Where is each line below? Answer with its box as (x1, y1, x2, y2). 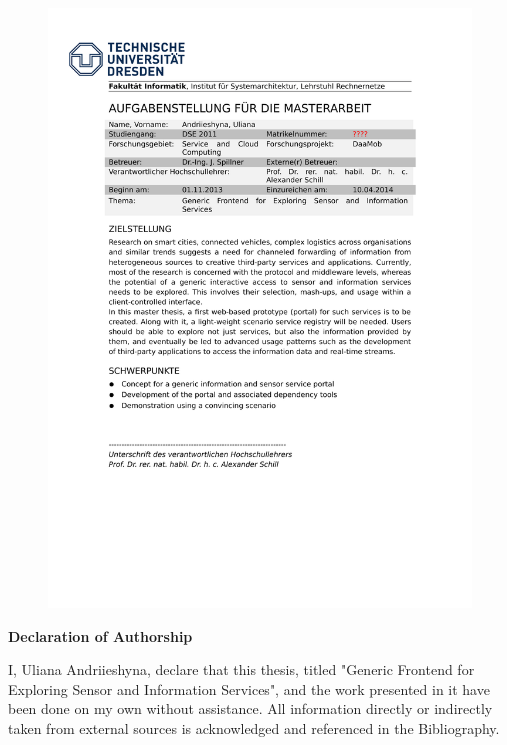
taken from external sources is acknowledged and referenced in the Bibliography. (8, 717, 500, 738)
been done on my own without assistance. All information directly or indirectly (8, 698, 493, 719)
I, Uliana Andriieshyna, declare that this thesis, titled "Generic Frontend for (8, 659, 475, 680)
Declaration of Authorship (8, 625, 193, 646)
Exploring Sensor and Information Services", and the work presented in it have (8, 678, 490, 699)
